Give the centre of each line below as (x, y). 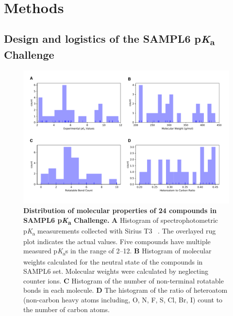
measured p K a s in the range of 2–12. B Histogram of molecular (117, 251)
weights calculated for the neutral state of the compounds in (113, 261)
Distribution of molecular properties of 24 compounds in (120, 210)
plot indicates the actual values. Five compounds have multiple (117, 241)
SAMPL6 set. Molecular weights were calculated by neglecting (116, 271)
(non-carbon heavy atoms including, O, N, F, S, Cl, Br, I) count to (123, 299)
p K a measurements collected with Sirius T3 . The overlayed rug (120, 231)
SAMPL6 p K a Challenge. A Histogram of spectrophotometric (121, 220)
